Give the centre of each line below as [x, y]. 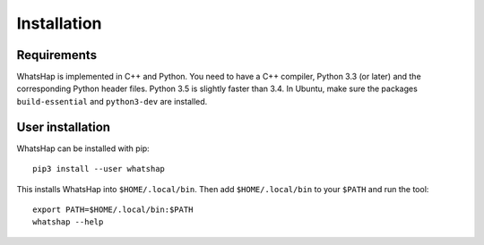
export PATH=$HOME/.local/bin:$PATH [113, 209]
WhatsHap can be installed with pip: [83, 148]
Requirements [57, 55]
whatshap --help [68, 222]
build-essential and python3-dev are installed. [112, 101]
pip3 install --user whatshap [99, 169]
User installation [64, 127]
